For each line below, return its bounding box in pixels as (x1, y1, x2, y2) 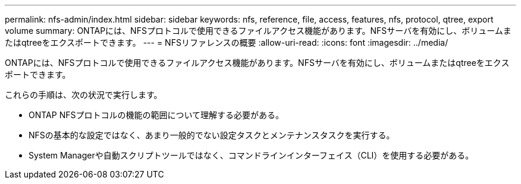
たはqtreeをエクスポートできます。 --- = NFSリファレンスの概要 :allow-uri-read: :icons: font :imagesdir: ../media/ (5, 37, 448, 47)
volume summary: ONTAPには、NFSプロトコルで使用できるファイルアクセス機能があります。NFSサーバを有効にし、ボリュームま (5, 26, 511, 36)
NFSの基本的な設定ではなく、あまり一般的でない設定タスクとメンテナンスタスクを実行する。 (29, 130, 395, 140)
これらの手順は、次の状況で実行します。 (5, 90, 162, 100)
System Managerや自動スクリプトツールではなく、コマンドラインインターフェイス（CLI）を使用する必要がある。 (29, 150, 474, 160)
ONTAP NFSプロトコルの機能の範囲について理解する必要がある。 (29, 110, 284, 120)
